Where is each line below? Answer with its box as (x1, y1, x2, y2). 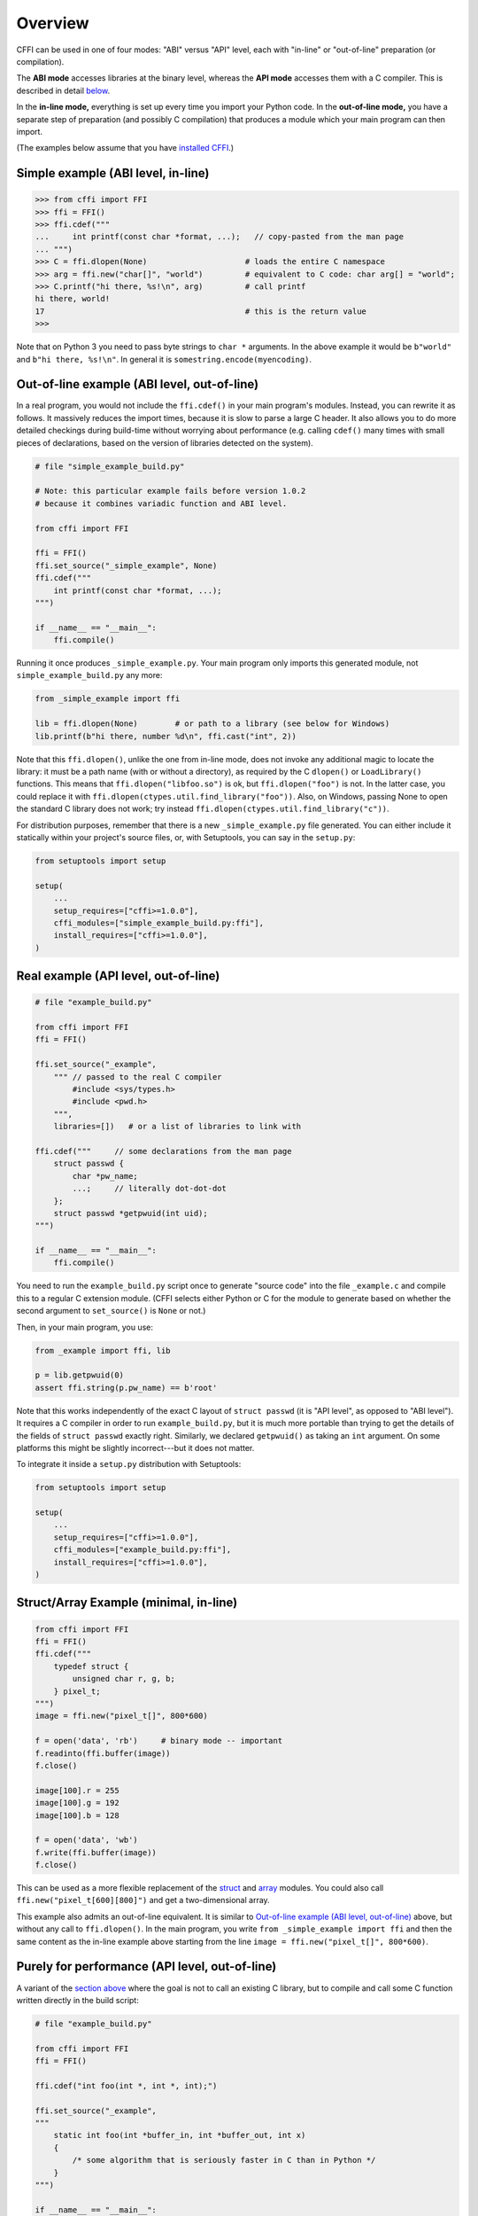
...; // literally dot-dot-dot (72, 1183, 227, 1194)
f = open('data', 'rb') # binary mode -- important (35, 1736, 283, 1746)
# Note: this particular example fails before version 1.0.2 (35, 486, 306, 496)
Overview (16, 13, 89, 33)
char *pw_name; (72, 1171, 139, 1181)
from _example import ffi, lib (35, 1346, 172, 1355)
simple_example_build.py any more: (16, 670, 163, 681)
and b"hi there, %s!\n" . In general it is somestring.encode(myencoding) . (16, 354, 312, 364)
